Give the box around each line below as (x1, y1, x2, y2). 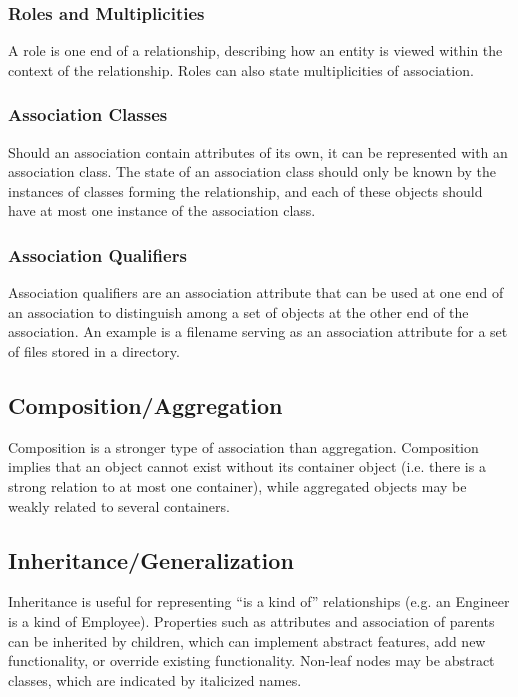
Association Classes (8, 102, 168, 127)
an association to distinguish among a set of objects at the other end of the (8, 301, 469, 322)
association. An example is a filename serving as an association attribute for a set (8, 321, 508, 342)
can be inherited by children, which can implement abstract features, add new (8, 630, 486, 651)
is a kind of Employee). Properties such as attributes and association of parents (8, 610, 495, 631)
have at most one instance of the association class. (8, 200, 316, 221)
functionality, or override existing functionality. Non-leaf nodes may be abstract (8, 650, 495, 671)
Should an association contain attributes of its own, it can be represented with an (8, 141, 508, 162)
